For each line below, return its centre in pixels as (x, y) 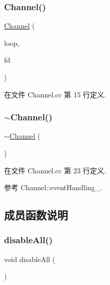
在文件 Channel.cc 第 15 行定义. (55, 94)
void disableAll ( (30, 259)
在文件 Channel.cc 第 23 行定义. (55, 170)
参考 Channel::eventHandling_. (53, 187)
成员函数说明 (36, 215)
